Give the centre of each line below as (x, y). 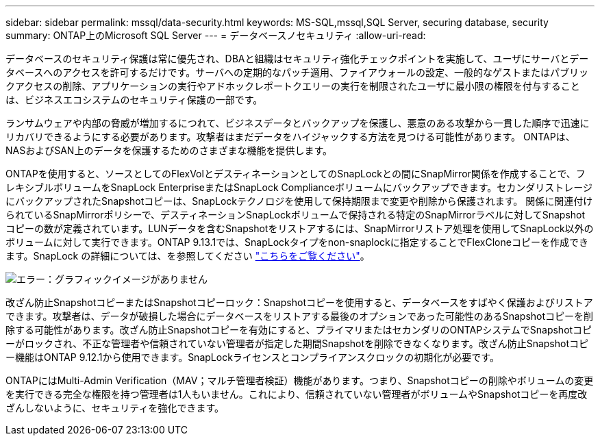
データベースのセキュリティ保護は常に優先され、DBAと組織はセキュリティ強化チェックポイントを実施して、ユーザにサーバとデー (297, 59)
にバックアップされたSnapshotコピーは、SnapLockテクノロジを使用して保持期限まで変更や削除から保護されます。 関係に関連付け (299, 201)
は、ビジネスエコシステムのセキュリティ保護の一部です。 (134, 100)
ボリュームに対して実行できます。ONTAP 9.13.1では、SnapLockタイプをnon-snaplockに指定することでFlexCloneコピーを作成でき (297, 242)
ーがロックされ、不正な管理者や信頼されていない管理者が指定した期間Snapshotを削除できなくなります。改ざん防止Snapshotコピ (297, 343)
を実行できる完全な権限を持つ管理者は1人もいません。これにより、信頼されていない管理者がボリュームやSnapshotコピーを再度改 (297, 394)
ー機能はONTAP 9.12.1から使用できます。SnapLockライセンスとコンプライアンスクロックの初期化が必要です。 (252, 357)
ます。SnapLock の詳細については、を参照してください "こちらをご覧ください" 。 (188, 256)
